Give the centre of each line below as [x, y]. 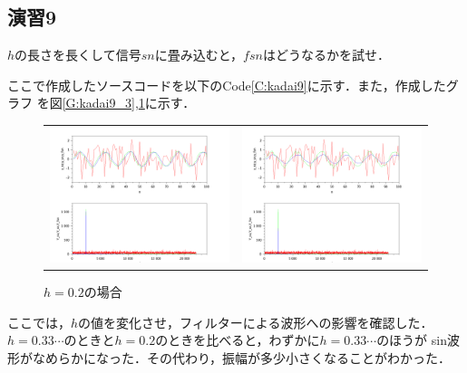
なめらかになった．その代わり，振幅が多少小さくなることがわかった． [242, 357]
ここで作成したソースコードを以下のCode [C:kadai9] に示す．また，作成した [227, 85]
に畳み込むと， [199, 55]
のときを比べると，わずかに [238, 340]
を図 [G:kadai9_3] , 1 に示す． [116, 103]
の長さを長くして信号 [78, 55]
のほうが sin [412, 340]
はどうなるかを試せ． [326, 55]
